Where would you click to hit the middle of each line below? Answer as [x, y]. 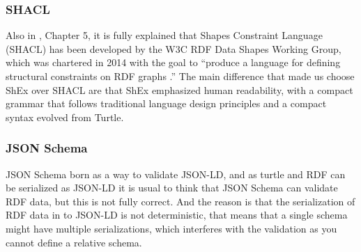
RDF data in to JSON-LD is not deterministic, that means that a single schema [177, 215]
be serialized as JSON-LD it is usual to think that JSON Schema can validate [172, 188]
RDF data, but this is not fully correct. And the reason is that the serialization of [180, 201]
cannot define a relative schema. [74, 242]
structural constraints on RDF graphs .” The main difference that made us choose [180, 76]
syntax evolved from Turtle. [65, 117]
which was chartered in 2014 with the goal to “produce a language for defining [173, 62]
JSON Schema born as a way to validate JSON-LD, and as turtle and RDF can [176, 174]
